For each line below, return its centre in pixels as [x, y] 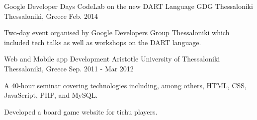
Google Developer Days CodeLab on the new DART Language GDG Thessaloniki [128, 6]
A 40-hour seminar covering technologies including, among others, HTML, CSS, [125, 85]
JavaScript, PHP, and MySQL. [51, 95]
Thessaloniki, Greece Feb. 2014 [51, 16]
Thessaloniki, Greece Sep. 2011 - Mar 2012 [69, 68]
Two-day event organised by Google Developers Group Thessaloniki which [117, 32]
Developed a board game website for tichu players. [81, 111]
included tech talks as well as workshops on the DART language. [103, 42]
